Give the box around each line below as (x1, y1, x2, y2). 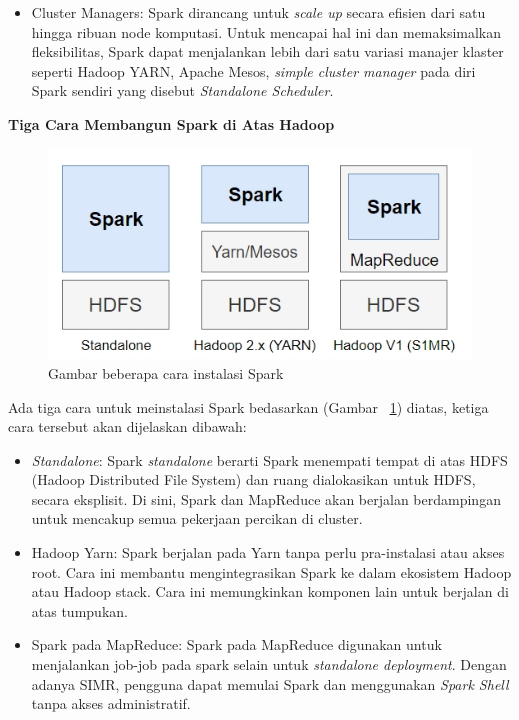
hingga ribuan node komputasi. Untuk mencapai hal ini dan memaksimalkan (31, 21, 502, 42)
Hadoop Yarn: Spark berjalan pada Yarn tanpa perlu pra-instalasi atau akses (31, 542, 505, 563)
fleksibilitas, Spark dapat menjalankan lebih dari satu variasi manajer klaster (31, 41, 504, 62)
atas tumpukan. (31, 600, 128, 621)
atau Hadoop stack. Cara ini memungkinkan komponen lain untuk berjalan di (31, 581, 509, 602)
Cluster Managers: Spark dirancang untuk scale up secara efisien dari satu (31, 2, 486, 22)
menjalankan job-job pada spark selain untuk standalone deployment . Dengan (31, 654, 507, 675)
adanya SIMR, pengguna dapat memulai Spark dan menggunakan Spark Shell (31, 673, 509, 694)
